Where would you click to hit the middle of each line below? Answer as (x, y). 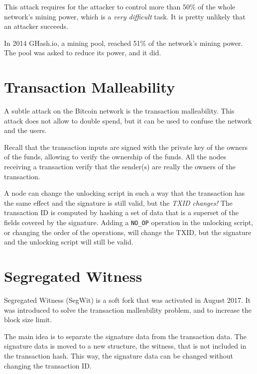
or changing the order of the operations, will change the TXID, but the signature (128, 232)
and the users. (25, 130)
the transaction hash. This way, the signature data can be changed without (119, 355)
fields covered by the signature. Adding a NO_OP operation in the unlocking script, (129, 222)
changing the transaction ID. (48, 365)
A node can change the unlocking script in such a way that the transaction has (125, 193)
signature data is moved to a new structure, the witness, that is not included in (125, 346)
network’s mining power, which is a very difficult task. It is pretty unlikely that (125, 16)
